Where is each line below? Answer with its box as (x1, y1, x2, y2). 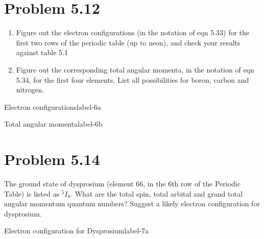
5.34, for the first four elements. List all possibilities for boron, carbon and (16, 74, 249, 85)
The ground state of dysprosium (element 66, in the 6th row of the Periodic (4, 178, 241, 188)
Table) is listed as (4, 188, 59, 199)
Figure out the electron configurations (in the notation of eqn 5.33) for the (16, 27, 250, 38)
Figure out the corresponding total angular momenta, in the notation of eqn (16, 64, 254, 75)
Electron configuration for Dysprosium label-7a (4, 225, 149, 236)
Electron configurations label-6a (4, 101, 101, 112)
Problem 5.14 (4, 149, 100, 170)
